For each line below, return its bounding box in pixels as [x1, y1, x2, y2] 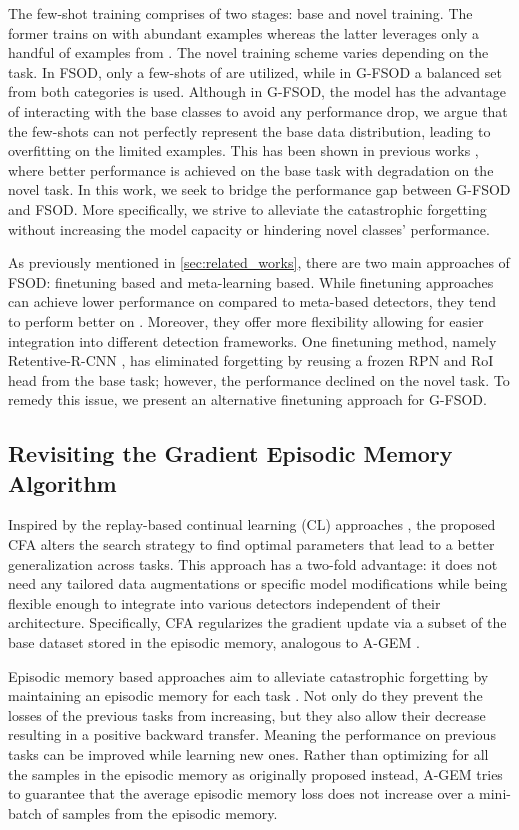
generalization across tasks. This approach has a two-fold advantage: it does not [8, 553, 498, 574]
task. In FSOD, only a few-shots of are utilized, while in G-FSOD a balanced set [8, 61, 502, 82]
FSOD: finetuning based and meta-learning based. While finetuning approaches [8, 271, 494, 292]
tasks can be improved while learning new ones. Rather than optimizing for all [8, 744, 489, 764]
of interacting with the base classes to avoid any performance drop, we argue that [8, 100, 508, 121]
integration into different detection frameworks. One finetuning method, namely [8, 330, 497, 351]
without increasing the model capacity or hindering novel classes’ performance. [8, 218, 490, 239]
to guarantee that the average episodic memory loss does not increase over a [8, 783, 475, 804]
